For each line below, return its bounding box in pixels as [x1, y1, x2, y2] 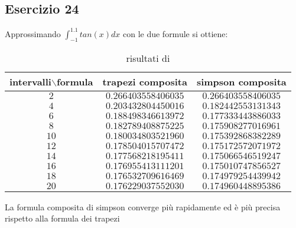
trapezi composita [102, 74, 187, 88]
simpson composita [196, 74, 287, 88]
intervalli [9, 74, 51, 88]
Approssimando [5, 27, 61, 39]
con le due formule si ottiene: [122, 27, 228, 39]
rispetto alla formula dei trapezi [5, 212, 120, 224]
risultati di [126, 51, 170, 65]
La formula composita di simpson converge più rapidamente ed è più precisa [5, 200, 281, 213]
